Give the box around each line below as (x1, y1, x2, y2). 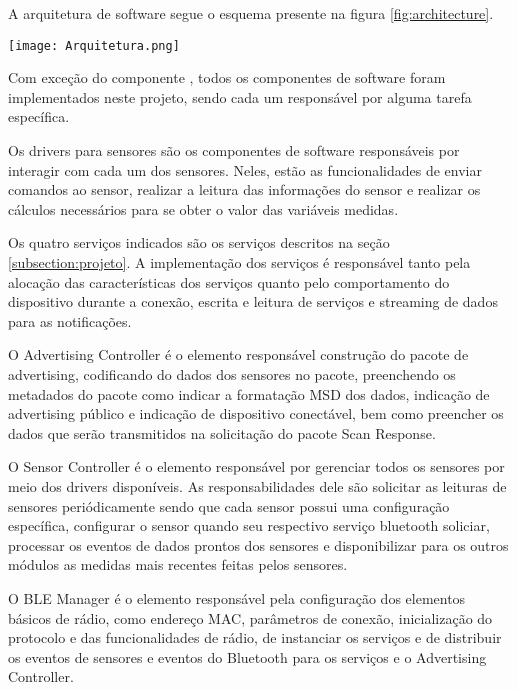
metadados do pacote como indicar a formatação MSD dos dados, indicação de (8, 383, 490, 404)
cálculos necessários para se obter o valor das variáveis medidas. (8, 198, 399, 219)
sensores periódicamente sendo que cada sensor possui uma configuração (8, 495, 450, 516)
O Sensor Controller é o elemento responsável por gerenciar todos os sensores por (8, 456, 505, 477)
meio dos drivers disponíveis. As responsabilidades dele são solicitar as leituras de (8, 475, 507, 496)
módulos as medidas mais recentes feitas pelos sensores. (8, 554, 348, 575)
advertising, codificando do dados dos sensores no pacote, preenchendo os (8, 363, 456, 384)
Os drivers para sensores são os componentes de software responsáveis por (8, 140, 460, 161)
